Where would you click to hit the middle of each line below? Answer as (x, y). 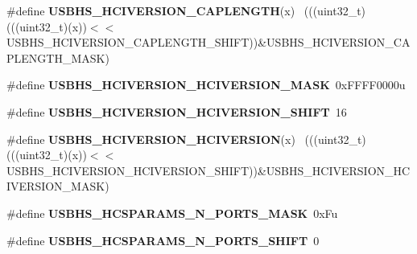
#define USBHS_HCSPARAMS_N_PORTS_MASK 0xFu (172, 213)
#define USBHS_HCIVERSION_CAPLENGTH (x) (151, 10)
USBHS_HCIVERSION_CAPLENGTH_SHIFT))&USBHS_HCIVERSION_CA (208, 42)
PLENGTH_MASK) (58, 57)
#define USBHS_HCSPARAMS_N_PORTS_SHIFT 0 (163, 240)
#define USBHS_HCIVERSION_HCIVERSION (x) (151, 139)
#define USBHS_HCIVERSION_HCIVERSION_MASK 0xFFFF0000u (206, 85)
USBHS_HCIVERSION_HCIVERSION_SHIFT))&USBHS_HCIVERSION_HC (208, 170)
